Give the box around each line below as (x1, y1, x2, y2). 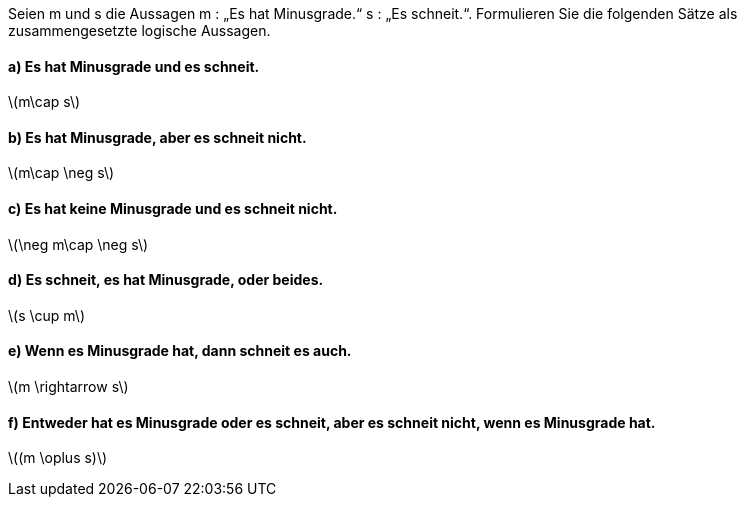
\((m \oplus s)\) (8, 449, 108, 467)
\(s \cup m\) (8, 306, 86, 324)
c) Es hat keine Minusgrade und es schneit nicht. (8, 200, 338, 218)
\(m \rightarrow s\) (8, 378, 129, 396)
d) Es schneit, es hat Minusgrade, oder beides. (8, 271, 324, 289)
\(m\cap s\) (8, 93, 81, 111)
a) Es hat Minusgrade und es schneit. (8, 57, 260, 75)
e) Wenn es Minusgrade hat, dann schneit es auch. (8, 342, 352, 360)
